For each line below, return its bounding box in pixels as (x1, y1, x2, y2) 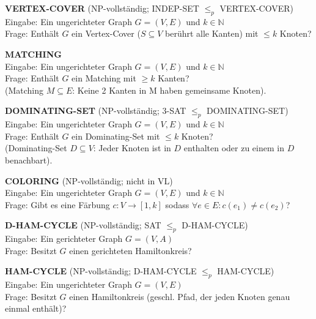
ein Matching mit (72, 72, 136, 84)
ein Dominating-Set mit (72, 129, 160, 142)
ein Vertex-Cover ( (72, 27, 141, 40)
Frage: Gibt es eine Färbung (5, 198, 110, 211)
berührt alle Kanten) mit (165, 27, 259, 40)
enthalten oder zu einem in (183, 141, 284, 154)
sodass (165, 198, 189, 211)
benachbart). (5, 153, 53, 166)
